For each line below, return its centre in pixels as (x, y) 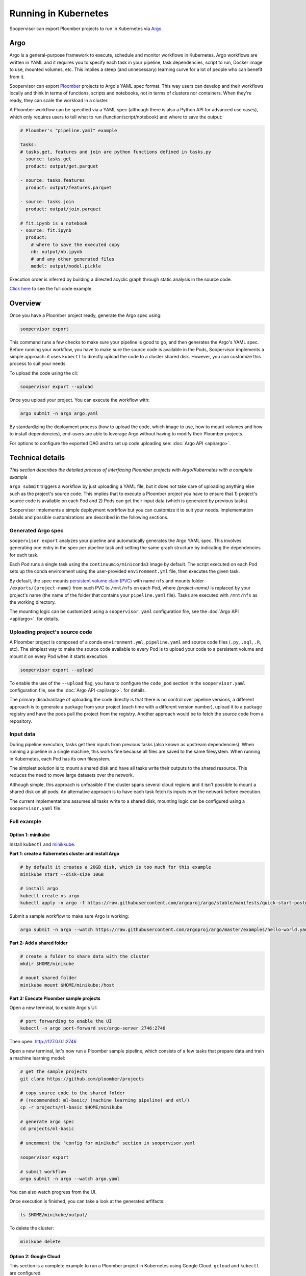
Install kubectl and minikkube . (43, 844)
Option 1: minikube (30, 835)
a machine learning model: (37, 1058)
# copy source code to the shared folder (73, 1093)
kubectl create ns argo (50, 895)
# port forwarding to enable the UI (66, 1021)
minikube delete (41, 1242)
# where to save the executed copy (75, 244)
